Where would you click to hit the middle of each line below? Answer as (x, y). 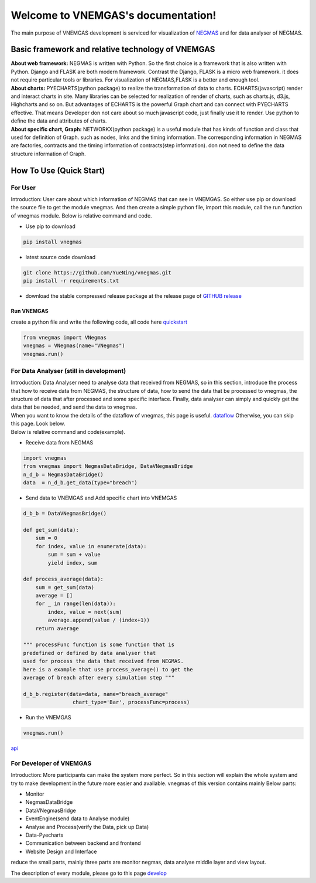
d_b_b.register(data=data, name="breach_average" (96, 694)
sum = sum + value (74, 555)
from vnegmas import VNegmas (65, 337)
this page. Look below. (38, 424)
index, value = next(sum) (85, 612)
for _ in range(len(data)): (76, 604)
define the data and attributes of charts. (59, 121)
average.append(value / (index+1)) (99, 620)
